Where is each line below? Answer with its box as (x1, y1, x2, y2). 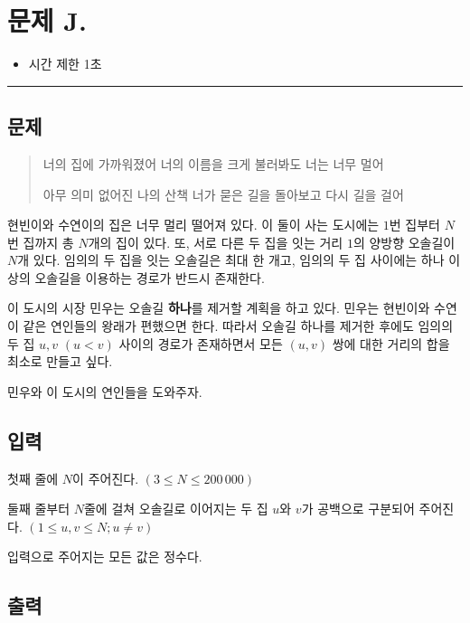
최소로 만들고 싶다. (7, 352, 113, 371)
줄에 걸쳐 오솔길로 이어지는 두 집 (83, 499, 268, 518)
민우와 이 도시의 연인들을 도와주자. (7, 382, 202, 401)
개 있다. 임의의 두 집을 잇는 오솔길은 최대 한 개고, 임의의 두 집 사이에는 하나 (17, 250, 445, 269)
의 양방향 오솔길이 (352, 232, 456, 251)
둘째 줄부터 (7, 499, 70, 518)
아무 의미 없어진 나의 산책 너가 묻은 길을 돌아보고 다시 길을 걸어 (42, 184, 404, 203)
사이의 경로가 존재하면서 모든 (118, 334, 283, 353)
